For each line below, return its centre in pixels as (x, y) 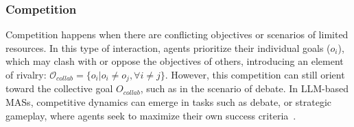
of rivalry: (26, 74)
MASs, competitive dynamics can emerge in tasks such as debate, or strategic (169, 102)
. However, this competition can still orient (255, 74)
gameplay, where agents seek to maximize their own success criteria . (151, 115)
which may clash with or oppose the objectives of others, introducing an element (175, 61)
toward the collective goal (59, 88)
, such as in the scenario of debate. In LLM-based (245, 88)
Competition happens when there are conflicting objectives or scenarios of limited (177, 34)
